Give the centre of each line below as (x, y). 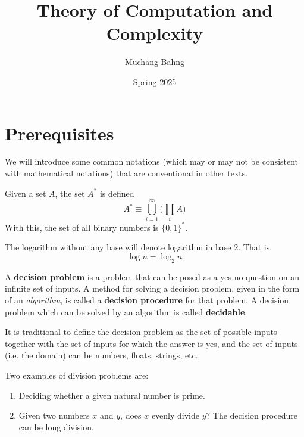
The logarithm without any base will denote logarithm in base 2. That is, (139, 247)
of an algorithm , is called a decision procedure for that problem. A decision (147, 300)
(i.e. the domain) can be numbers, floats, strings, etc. (101, 355)
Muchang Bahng (155, 62)
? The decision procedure (252, 415)
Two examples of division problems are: (77, 375)
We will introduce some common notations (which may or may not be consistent (152, 161)
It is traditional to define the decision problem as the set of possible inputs (141, 332)
